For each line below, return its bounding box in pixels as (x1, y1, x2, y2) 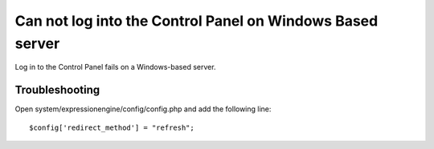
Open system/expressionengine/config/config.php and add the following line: (14, 104, 272, 114)
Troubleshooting (14, 83, 100, 97)
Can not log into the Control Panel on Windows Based (14, 12, 379, 30)
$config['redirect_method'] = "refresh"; (29, 123, 194, 132)
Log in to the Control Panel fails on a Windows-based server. (14, 62, 216, 72)
